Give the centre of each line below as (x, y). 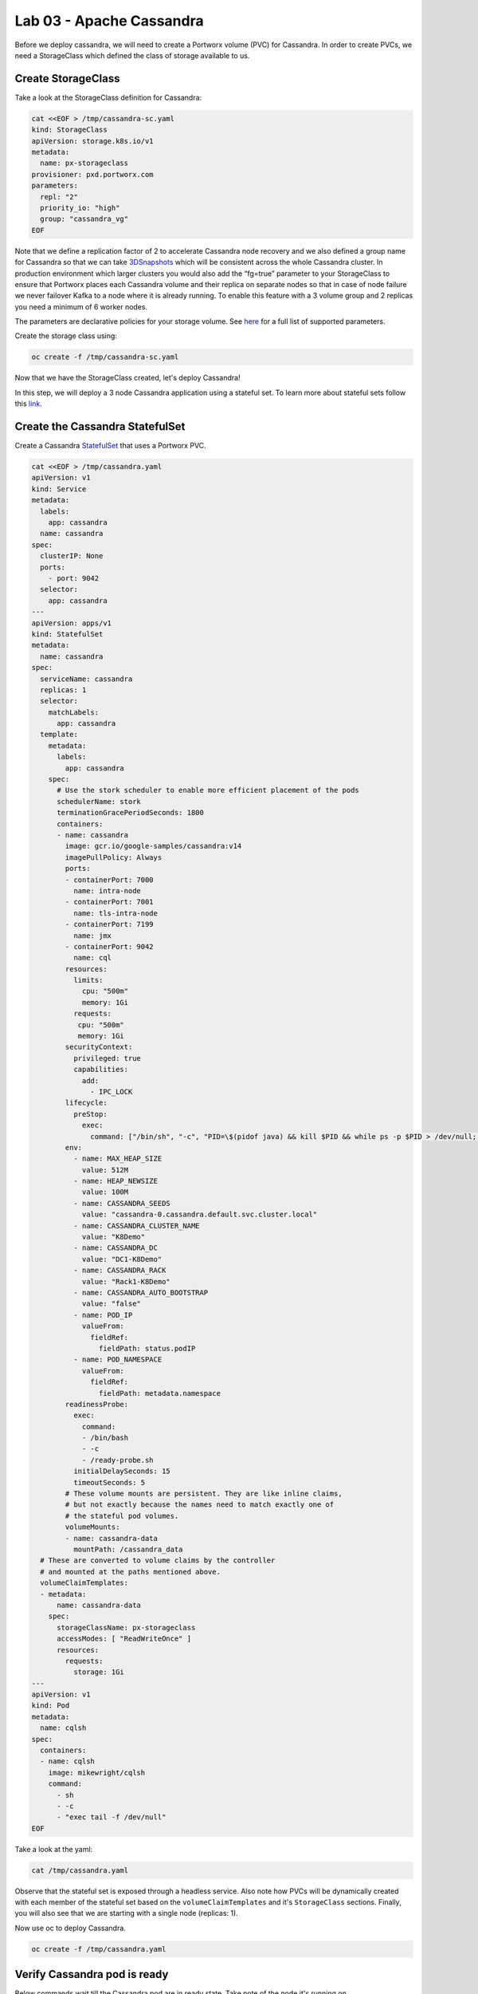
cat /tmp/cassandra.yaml (80, 1870)
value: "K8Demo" (114, 1237)
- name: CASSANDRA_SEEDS (121, 1203)
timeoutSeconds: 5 (109, 1482)
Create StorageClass (67, 79)
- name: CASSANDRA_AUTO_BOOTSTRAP (141, 1293)
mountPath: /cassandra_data (128, 1549)
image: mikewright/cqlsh (97, 1772)
